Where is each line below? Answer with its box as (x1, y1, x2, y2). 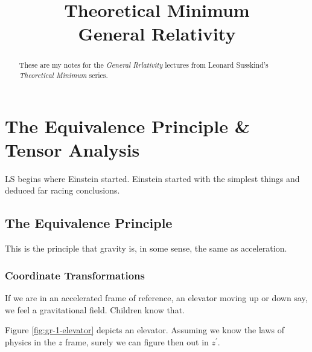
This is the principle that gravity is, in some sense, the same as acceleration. (5, 242, 287, 255)
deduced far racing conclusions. (5, 184, 120, 197)
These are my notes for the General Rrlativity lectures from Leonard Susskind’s (19, 60, 269, 70)
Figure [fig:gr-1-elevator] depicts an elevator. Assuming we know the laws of (5, 324, 285, 336)
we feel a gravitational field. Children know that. (5, 303, 185, 316)
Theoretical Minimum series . (19, 70, 108, 80)
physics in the (5, 335, 56, 348)
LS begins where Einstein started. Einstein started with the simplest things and (5, 172, 300, 184)
